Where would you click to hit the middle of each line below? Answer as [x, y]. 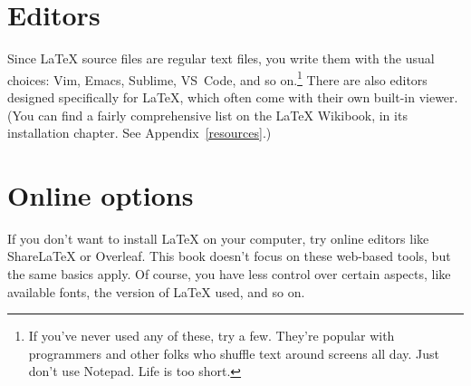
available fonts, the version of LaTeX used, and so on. [156, 291]
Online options [101, 194]
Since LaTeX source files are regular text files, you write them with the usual [221, 58]
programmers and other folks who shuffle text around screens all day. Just [234, 353]
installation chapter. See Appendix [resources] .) [139, 133]
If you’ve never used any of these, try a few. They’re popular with [211, 336]
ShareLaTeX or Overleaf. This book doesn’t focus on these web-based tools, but [229, 256]
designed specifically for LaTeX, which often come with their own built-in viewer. [233, 96]
